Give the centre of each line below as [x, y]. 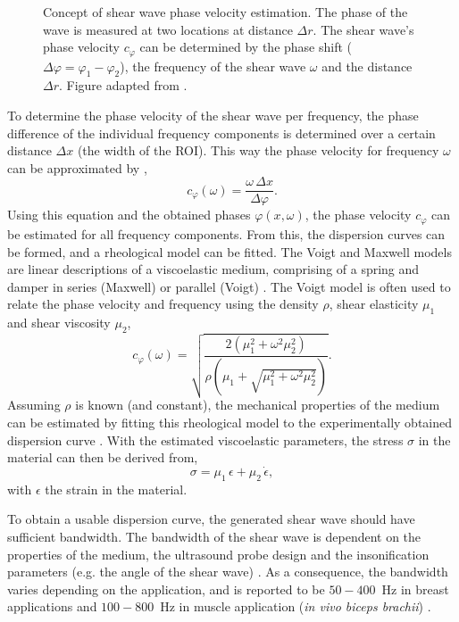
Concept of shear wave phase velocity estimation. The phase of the [225, 12]
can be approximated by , [77, 167]
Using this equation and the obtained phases [129, 215]
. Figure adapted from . [123, 85]
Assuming [34, 405]
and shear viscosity [59, 323]
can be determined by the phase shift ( [246, 47]
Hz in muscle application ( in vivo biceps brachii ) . [296, 606]
